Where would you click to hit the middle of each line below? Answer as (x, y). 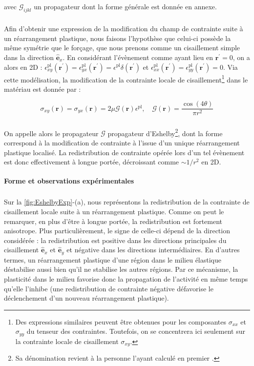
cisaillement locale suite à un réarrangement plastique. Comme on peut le (114, 212)
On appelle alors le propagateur (51, 133)
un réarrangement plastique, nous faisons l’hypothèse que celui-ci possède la (117, 38)
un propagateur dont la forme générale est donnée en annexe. (125, 6)
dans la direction (29, 57)
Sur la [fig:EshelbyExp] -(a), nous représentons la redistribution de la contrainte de (127, 202)
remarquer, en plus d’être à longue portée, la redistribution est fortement (113, 221)
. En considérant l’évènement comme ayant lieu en (138, 57)
